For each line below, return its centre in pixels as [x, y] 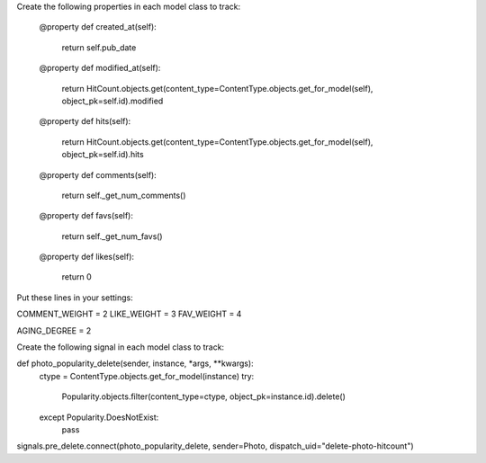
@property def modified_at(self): [100, 68]
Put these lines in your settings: [75, 298]
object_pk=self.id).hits [103, 155]
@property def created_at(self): [98, 27]
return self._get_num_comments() [124, 195]
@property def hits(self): [85, 121]
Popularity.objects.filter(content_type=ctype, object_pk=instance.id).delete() [204, 396]
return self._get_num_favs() [112, 236]
